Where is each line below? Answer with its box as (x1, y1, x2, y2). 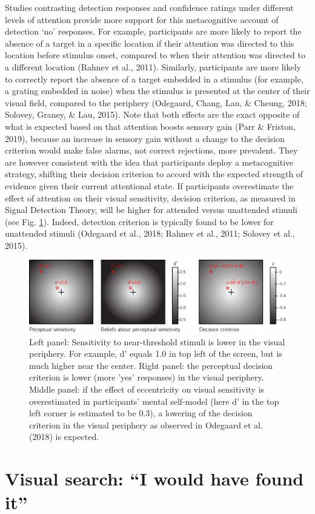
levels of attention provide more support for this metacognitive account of (5, 13, 279, 25)
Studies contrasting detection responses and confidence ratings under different (5, 1, 294, 13)
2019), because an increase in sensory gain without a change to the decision (5, 132, 285, 144)
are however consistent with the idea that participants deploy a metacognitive (5, 155, 294, 168)
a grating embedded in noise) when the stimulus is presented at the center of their (5, 84, 310, 97)
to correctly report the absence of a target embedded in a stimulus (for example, (5, 72, 303, 85)
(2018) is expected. (29, 430, 99, 443)
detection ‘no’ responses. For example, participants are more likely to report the (5, 25, 302, 38)
